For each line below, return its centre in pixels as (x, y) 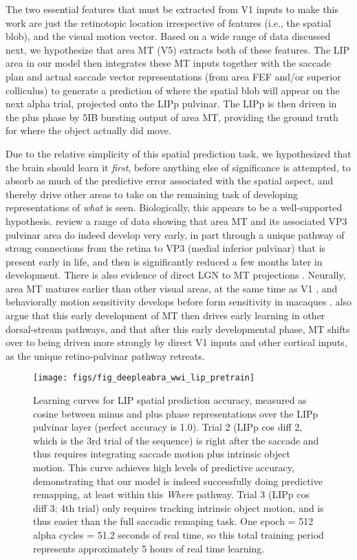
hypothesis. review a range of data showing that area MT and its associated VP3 (176, 220)
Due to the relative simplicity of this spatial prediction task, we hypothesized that (178, 153)
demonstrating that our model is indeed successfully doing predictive (178, 481)
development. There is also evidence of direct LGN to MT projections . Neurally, (176, 275)
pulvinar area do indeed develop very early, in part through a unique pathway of (175, 234)
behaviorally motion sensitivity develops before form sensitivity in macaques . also (179, 302)
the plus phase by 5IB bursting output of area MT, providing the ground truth (172, 117)
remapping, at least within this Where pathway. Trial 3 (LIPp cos (171, 494)
